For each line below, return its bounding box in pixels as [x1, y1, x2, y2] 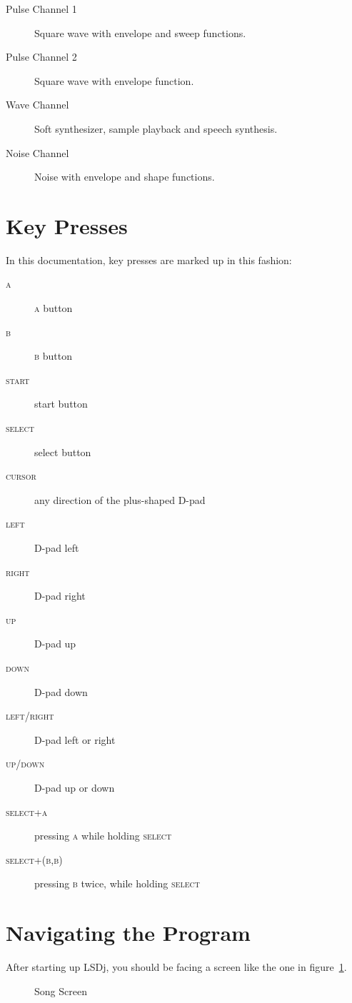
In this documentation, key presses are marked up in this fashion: [6, 252, 292, 267]
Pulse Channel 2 [6, 49, 77, 64]
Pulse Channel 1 [6, 1, 77, 16]
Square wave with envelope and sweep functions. [34, 25, 246, 40]
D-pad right [34, 588, 86, 603]
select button [34, 444, 91, 459]
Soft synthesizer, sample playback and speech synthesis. [34, 121, 278, 136]
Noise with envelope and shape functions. [34, 169, 215, 184]
